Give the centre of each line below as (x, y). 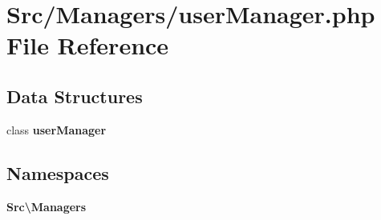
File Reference (88, 45)
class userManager (57, 129)
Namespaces (58, 172)
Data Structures (75, 96)
